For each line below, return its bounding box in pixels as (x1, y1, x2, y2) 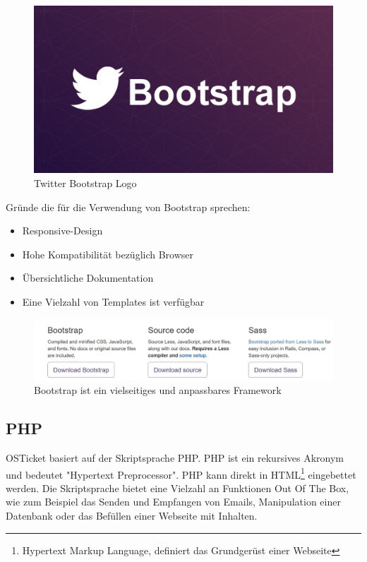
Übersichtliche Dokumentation (22, 270, 154, 285)
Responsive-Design (22, 223, 103, 238)
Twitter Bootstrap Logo (34, 176, 137, 191)
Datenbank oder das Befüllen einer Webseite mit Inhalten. (6, 508, 258, 522)
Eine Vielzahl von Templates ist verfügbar (22, 294, 205, 309)
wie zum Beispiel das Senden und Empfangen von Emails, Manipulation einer (6, 494, 341, 509)
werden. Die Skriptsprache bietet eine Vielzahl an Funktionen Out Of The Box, (6, 480, 349, 495)
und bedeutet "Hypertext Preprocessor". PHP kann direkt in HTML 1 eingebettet (6, 465, 356, 482)
